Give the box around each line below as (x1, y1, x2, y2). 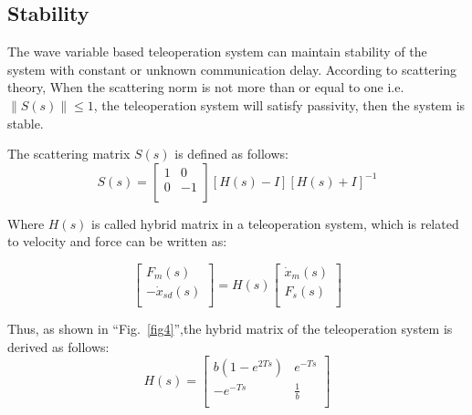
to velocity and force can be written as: (7, 232, 227, 251)
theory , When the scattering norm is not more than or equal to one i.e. (7, 78, 404, 97)
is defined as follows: (174, 144, 288, 163)
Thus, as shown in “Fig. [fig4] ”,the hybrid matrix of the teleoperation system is (7, 319, 453, 338)
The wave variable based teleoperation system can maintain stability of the (7, 42, 427, 61)
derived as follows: (7, 337, 110, 356)
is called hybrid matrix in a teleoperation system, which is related (91, 213, 459, 233)
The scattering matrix (7, 144, 131, 163)
